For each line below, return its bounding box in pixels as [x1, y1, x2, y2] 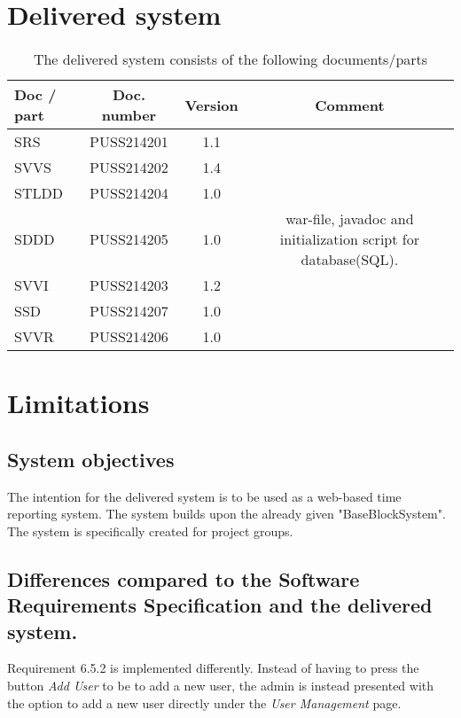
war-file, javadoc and [285, 208, 414, 230]
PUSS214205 [90, 229, 168, 250]
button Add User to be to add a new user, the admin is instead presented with [7, 676, 434, 695]
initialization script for [279, 229, 419, 250]
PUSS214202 [90, 157, 168, 178]
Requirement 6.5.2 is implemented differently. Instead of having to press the [7, 659, 419, 677]
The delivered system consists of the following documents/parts [33, 49, 428, 70]
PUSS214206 [90, 326, 168, 347]
